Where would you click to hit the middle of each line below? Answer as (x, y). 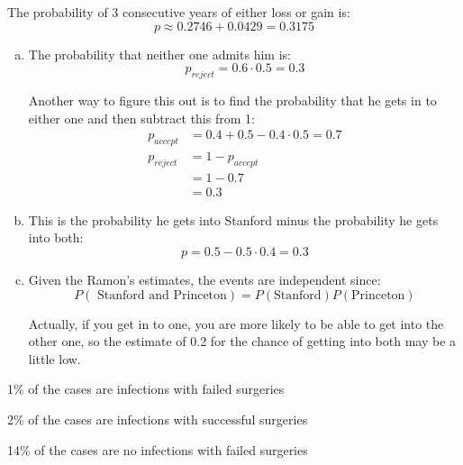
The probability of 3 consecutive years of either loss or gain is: (179, 12)
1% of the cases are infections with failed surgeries (146, 389)
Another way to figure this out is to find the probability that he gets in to (232, 100)
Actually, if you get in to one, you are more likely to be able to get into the (236, 323)
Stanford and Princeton (162, 295)
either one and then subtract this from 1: (141, 118)
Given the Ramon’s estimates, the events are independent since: (204, 280)
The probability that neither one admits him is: (159, 54)
